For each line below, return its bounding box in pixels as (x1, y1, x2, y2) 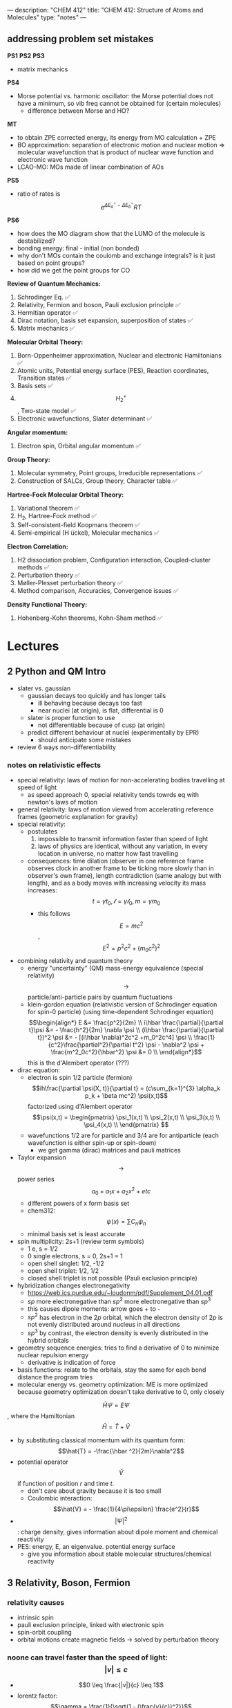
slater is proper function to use (27, 713, 115, 722)
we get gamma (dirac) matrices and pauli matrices (37, 1146, 181, 1154)
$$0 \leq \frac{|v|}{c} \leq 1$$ (78, 1680, 164, 1689)
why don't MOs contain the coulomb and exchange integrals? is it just (17, 252, 215, 260)
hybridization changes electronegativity (17, 1281, 130, 1289)
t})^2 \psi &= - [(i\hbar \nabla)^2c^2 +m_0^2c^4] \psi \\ (37, 1033, 193, 1041)
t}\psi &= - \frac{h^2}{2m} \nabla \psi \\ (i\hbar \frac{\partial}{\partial (28, 1025, 224, 1034)
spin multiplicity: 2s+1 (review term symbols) (17, 1238, 144, 1246)
